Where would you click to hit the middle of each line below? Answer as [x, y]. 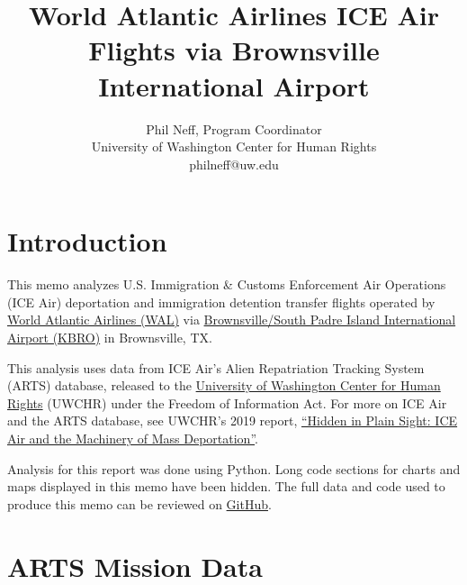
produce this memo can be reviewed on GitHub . [139, 503]
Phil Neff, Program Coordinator [234, 128]
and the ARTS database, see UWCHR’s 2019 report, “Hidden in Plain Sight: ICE [233, 420]
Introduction [87, 241]
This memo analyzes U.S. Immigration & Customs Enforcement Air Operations [227, 284]
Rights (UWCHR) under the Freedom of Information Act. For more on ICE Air [227, 402]
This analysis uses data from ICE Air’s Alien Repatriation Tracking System [216, 367]
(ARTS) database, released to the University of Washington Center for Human [224, 385]
